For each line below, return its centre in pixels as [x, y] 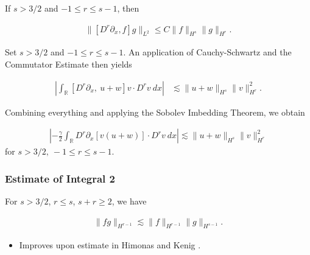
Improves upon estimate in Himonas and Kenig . [110, 244]
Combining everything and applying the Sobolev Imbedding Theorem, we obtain [155, 112]
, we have [129, 201]
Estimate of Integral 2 [60, 178]
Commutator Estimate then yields [69, 64]
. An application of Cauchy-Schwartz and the [207, 52]
